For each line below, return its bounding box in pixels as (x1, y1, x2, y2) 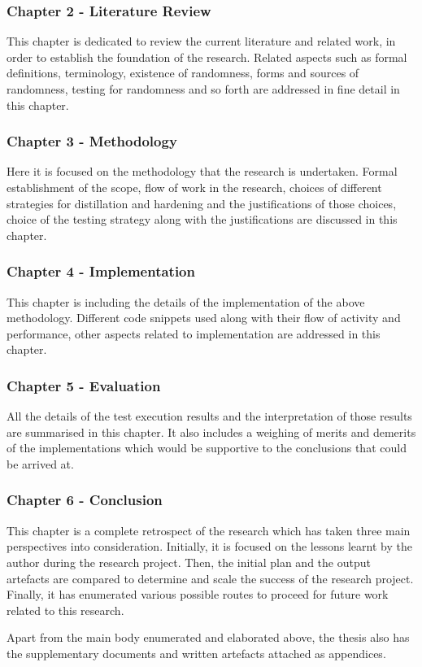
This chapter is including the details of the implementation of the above (7, 293, 365, 310)
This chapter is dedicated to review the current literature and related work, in (7, 33, 396, 50)
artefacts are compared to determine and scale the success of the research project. (7, 569, 414, 586)
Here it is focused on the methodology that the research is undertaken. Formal (7, 163, 398, 180)
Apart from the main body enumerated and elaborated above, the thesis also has (7, 629, 410, 646)
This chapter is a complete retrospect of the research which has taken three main (7, 521, 411, 538)
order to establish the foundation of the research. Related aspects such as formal (7, 48, 407, 65)
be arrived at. (7, 455, 74, 472)
